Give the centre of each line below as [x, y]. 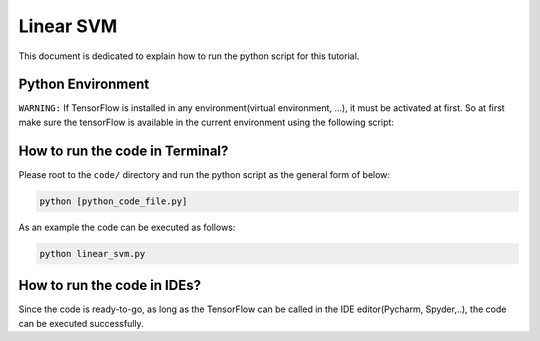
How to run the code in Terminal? [123, 150]
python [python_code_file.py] [113, 201]
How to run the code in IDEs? [110, 285]
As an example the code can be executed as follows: [127, 227]
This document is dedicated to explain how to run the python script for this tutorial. [189, 56]
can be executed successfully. [81, 323]
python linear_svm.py [92, 253]
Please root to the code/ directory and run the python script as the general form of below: [204, 174]
